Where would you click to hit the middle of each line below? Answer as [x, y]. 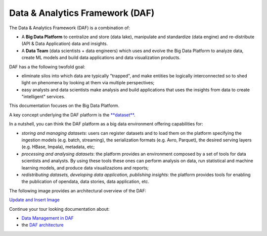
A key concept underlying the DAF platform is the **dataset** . [72, 115]
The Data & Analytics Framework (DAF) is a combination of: [70, 28]
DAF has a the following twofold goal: [47, 66]
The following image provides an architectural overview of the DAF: [78, 190]
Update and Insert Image [34, 200]
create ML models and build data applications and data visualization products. [101, 58]
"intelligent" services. [43, 97]
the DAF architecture [43, 225]
